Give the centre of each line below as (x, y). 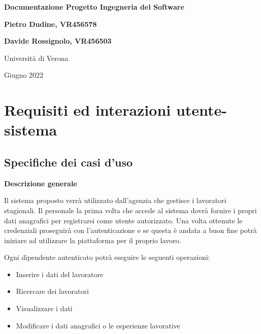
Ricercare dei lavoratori (52, 291)
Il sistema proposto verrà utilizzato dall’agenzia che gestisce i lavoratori (115, 200)
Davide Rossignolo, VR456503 (58, 41)
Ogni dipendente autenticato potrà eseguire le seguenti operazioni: (107, 257)
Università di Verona (36, 58)
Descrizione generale (41, 183)
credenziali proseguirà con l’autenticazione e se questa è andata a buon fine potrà (130, 230)
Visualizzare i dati (44, 308)
